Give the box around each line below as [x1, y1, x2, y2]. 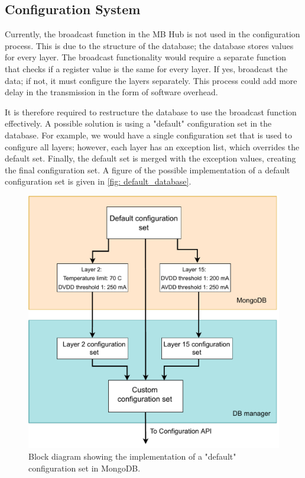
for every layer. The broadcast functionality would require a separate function [5, 51, 287, 63]
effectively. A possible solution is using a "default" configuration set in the [5, 117, 272, 130]
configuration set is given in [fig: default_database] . [5, 175, 192, 188]
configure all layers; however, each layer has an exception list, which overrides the [5, 140, 300, 153]
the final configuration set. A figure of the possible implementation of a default [5, 163, 290, 176]
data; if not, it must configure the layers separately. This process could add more [5, 74, 297, 86]
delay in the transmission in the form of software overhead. [5, 86, 218, 98]
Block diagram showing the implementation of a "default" [28, 450, 236, 462]
